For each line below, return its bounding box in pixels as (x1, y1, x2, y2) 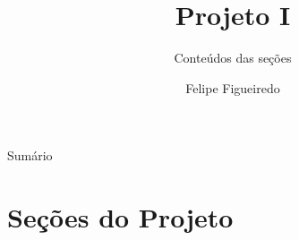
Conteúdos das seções (174, 48, 292, 67)
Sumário (7, 146, 53, 165)
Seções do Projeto (7, 199, 234, 236)
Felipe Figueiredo (185, 78, 280, 97)
